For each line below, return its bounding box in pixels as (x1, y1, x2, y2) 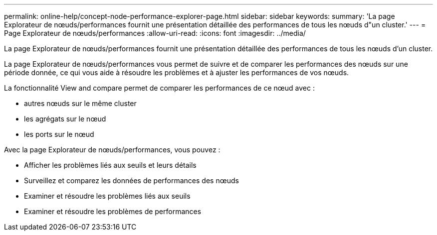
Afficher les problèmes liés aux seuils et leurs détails (24, 161, 197, 169)
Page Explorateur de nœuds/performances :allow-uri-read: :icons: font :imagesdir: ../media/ (4, 29, 306, 37)
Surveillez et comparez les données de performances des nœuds (24, 176, 239, 185)
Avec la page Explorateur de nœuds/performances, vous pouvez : (4, 145, 220, 154)
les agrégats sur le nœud (24, 115, 106, 123)
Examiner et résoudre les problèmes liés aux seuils (24, 192, 191, 200)
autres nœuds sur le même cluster (24, 99, 137, 108)
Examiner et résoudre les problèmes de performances (24, 207, 202, 216)
